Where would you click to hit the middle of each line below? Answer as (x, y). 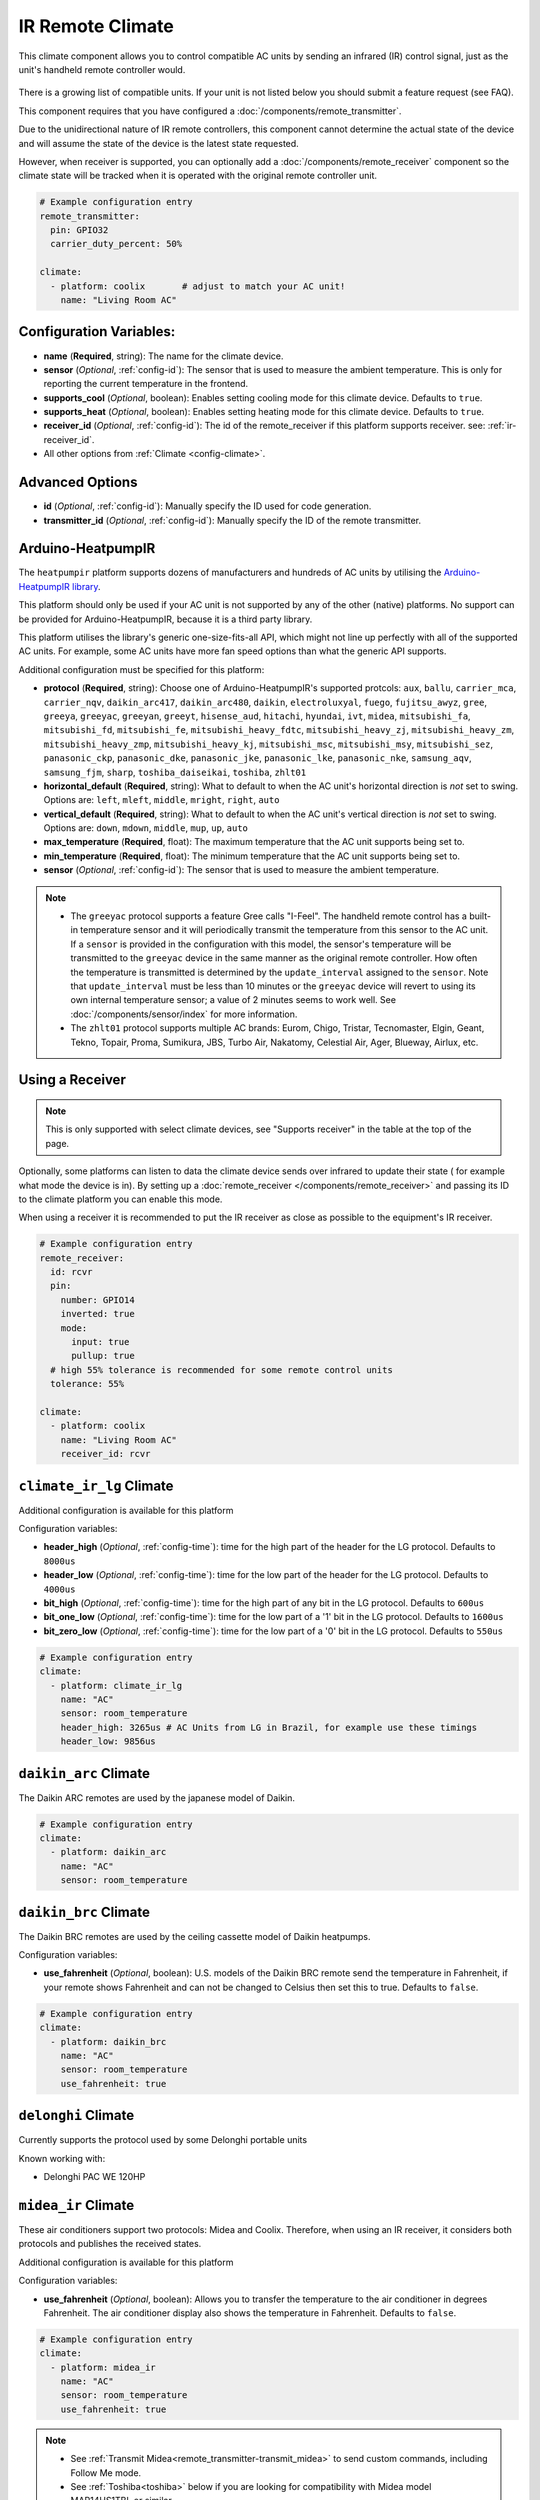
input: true (100, 1342)
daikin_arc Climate (84, 1773)
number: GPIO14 (97, 1299)
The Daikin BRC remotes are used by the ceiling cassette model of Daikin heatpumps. (194, 1936)
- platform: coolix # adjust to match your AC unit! (198, 286)
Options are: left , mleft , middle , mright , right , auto (161, 800)
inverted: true (97, 1314)
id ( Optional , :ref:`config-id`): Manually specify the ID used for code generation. (207, 506)
